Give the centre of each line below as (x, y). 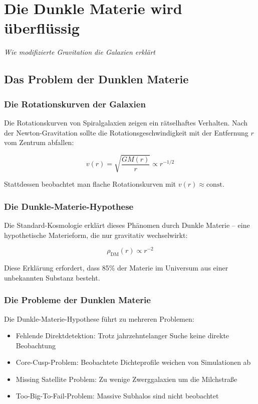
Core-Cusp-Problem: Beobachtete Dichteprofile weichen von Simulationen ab (133, 362)
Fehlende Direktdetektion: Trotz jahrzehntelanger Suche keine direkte (122, 335)
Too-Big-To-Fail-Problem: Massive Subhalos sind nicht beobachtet (117, 396)
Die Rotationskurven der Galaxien (75, 104)
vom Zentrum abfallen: (39, 142)
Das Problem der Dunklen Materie (96, 79)
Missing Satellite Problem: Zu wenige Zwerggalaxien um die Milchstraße (126, 379)
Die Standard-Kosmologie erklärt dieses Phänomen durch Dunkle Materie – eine (127, 225)
